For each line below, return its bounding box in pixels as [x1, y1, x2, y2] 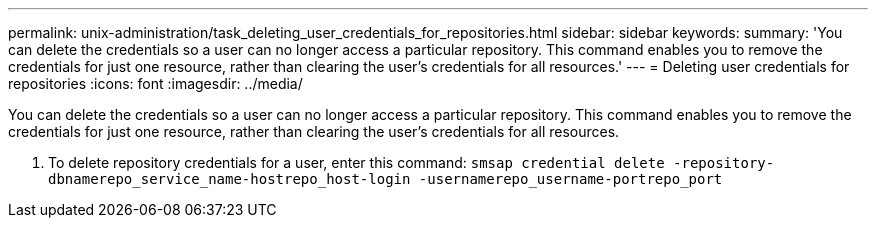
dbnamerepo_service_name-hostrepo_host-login [48, 171, 411, 187]
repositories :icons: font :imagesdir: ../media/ [8, 75, 303, 92]
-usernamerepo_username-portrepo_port [418, 171, 723, 187]
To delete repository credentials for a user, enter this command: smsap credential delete [48, 154, 665, 171]
